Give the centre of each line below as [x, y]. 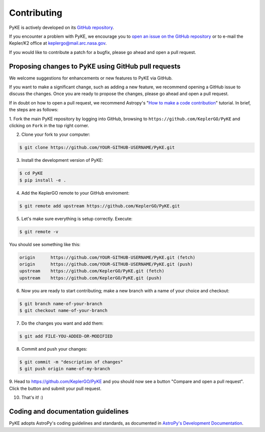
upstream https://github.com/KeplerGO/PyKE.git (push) [91, 278]
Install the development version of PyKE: [62, 160]
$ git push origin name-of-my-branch [65, 369]
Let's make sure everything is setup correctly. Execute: [77, 219]
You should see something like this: [45, 244]
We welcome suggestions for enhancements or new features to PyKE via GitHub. [91, 78]
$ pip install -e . [43, 180]
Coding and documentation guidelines [69, 412]
